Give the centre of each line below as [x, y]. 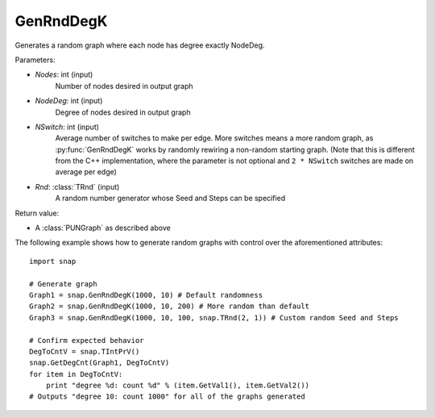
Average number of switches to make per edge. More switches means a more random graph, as [214, 138]
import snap [53, 261]
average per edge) [86, 172]
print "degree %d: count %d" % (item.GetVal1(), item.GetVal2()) [178, 386]
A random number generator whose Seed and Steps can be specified [170, 199]
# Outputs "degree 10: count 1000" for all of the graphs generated [167, 397]
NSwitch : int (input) [67, 127]
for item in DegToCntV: [76, 374]
